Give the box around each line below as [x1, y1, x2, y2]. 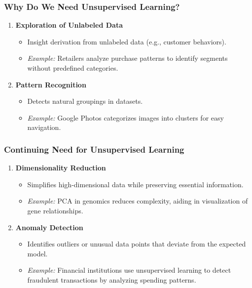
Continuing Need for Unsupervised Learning [4, 143, 184, 155]
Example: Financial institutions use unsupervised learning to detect [27, 265, 231, 275]
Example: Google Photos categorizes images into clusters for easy [27, 112, 224, 123]
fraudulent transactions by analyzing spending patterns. [27, 274, 196, 285]
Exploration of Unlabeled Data [15, 20, 123, 30]
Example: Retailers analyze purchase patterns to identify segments [27, 53, 228, 63]
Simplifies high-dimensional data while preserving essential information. [27, 179, 244, 189]
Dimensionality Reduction [15, 163, 106, 173]
